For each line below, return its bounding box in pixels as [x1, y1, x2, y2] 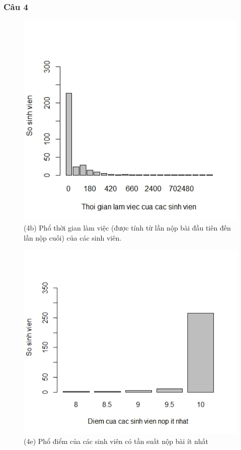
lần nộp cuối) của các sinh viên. [24, 232, 122, 243]
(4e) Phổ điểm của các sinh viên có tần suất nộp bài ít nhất [24, 436, 209, 446]
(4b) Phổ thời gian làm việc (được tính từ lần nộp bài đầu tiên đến [24, 222, 231, 233]
